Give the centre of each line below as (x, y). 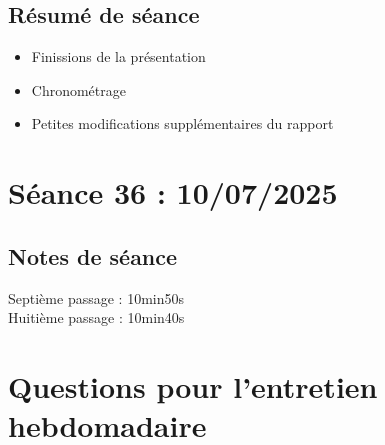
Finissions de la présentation (118, 56)
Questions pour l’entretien (193, 385)
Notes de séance (93, 255)
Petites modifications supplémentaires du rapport (182, 123)
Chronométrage (78, 89)
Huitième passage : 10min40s (96, 317)
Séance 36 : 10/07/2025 (173, 192)
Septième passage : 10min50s (96, 297)
